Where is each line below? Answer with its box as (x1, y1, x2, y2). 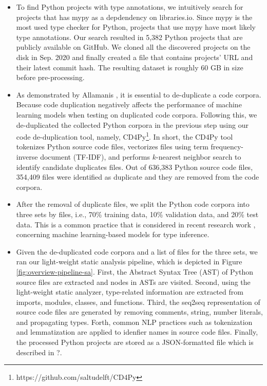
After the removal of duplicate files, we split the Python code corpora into (16, 199, 250, 209)
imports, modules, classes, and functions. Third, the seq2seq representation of (16, 296, 260, 307)
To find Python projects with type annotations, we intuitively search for (16, 2, 243, 12)
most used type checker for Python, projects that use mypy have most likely (16, 22, 256, 32)
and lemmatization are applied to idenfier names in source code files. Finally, (16, 326, 258, 337)
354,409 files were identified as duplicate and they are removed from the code (16, 171, 259, 182)
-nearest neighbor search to (156, 151, 241, 162)
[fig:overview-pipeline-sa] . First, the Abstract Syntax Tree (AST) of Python (16, 266, 254, 277)
